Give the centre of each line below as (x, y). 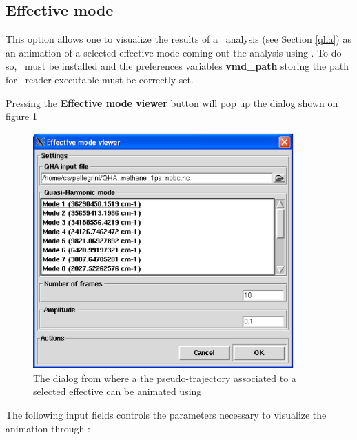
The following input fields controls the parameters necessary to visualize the (166, 414)
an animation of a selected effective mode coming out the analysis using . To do (174, 52)
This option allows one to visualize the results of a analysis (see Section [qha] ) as (178, 39)
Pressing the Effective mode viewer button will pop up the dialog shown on (172, 102)
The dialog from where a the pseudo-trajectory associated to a (165, 378)
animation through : (48, 428)
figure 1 (21, 116)
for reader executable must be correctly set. (100, 79)
